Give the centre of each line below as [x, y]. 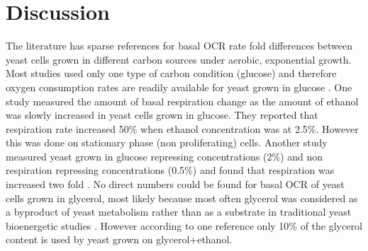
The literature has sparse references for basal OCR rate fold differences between [179, 46]
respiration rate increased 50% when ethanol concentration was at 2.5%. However [182, 128]
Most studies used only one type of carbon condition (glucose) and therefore [171, 73]
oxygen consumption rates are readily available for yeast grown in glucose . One [179, 87]
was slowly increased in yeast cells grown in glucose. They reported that [162, 115]
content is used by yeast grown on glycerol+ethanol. [119, 239]
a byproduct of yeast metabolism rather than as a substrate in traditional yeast [179, 212]
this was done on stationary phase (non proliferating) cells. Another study [167, 142]
